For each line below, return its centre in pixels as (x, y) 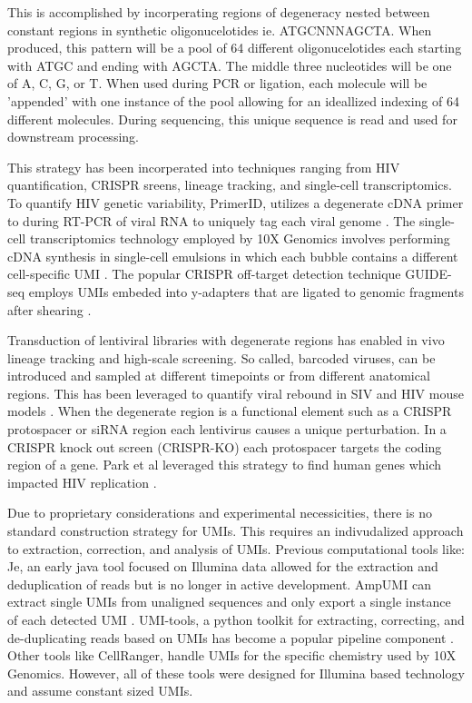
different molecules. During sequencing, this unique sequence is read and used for (232, 119)
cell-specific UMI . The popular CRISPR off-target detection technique (204, 274)
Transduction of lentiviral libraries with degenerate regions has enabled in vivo (226, 340)
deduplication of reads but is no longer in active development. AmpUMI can (219, 584)
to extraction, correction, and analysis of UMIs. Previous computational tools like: (236, 548)
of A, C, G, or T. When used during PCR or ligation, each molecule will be (217, 83)
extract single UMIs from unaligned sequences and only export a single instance (229, 602)
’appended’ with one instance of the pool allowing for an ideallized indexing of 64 (233, 100)
